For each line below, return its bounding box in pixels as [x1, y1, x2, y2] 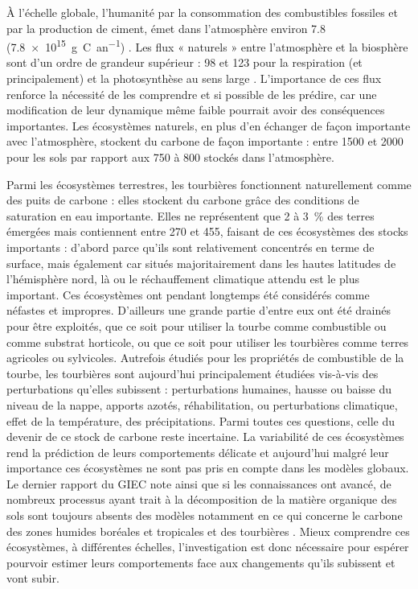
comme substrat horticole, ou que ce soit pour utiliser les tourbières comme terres [6, 333, 409, 350]
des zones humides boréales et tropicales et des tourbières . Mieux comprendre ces [6, 522, 410, 539]
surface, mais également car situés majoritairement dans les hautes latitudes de [6, 254, 396, 271]
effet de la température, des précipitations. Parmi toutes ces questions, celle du [6, 412, 395, 429]
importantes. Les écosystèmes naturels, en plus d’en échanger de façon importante [6, 117, 411, 134]
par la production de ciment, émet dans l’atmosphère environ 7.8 [6, 19, 326, 36]
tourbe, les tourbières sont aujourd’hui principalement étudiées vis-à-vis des [6, 365, 379, 381]
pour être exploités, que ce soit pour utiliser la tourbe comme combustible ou [6, 317, 387, 334]
